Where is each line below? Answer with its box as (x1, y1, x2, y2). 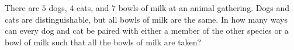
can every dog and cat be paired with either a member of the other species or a (5, 24, 289, 37)
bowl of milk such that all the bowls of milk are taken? (5, 35, 202, 48)
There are (5, 2, 40, 13)
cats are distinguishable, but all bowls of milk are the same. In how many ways (5, 13, 288, 25)
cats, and (77, 2, 109, 13)
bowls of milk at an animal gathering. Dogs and (118, 2, 290, 13)
